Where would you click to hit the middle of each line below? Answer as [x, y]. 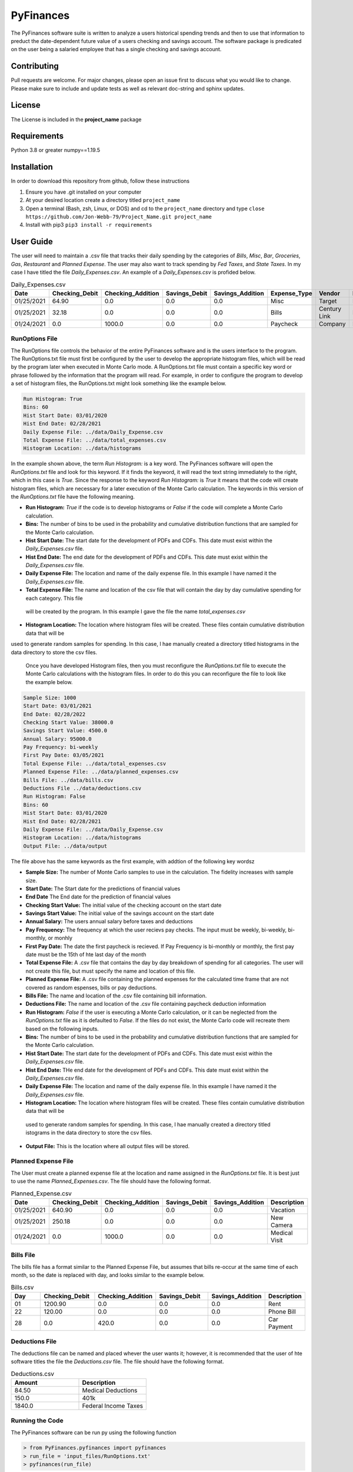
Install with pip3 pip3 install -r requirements [89, 225]
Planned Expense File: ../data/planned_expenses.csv [101, 772]
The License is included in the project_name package [76, 119]
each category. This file [54, 598]
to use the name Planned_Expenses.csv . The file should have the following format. [111, 1181]
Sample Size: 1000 [50, 697]
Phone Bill [282, 1311]
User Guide [32, 242]
